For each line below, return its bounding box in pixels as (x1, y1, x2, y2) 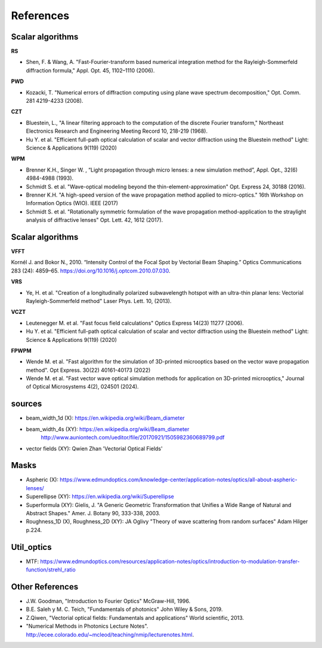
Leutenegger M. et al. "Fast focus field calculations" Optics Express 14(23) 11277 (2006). (26, 319, 244, 326)
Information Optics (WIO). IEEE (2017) (26, 200, 119, 207)
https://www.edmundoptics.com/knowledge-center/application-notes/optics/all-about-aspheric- (60, 476, 298, 484)
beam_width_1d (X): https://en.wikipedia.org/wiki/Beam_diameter (26, 414, 185, 421)
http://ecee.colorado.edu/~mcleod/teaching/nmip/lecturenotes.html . (26, 631, 194, 638)
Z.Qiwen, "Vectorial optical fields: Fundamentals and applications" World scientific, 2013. (26, 614, 244, 621)
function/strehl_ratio (26, 566, 76, 573)
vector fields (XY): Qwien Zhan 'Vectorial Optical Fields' (26, 445, 163, 452)
